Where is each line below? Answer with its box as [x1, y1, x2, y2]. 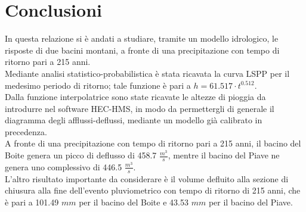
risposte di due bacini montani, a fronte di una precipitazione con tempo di [5, 43, 280, 56]
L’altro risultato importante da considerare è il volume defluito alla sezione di [5, 172, 289, 185]
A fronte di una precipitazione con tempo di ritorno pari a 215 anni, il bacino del [5, 137, 301, 149]
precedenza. [5, 125, 47, 138]
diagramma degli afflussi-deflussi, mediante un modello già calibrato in [5, 114, 262, 126]
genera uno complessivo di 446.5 [5, 160, 122, 173]
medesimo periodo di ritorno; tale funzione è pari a [5, 79, 191, 91]
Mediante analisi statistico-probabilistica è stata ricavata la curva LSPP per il [5, 67, 290, 79]
